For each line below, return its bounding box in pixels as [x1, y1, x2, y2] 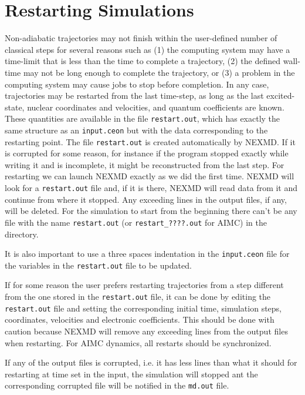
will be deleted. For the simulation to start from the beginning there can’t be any [5, 205, 297, 217]
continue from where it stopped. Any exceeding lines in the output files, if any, [5, 193, 287, 205]
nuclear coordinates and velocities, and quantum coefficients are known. [27, 101, 284, 113]
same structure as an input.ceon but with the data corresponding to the [5, 123, 268, 136]
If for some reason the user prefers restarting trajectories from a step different [5, 279, 284, 291]
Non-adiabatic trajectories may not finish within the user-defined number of [5, 32, 277, 44]
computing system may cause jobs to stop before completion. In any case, [5, 78, 269, 90]
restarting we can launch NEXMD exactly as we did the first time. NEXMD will [5, 170, 294, 182]
